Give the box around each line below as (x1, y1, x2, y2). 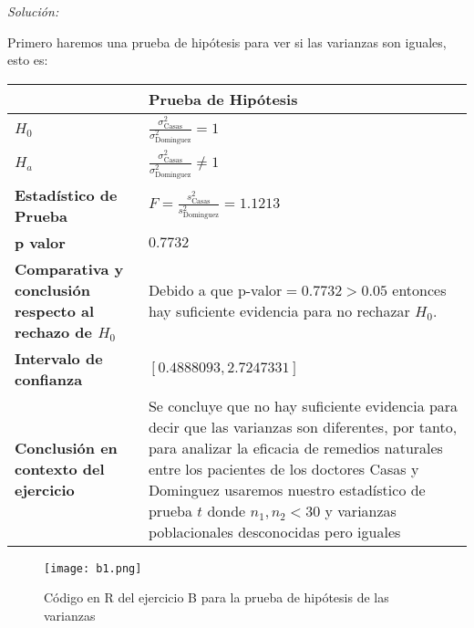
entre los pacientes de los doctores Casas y (148, 457, 419, 479)
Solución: (7, 2, 59, 20)
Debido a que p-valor (148, 278, 283, 300)
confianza (15, 368, 83, 390)
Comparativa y (15, 257, 124, 279)
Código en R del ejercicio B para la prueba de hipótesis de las (44, 588, 389, 607)
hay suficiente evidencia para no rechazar (148, 299, 410, 321)
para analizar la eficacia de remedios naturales (148, 436, 443, 458)
